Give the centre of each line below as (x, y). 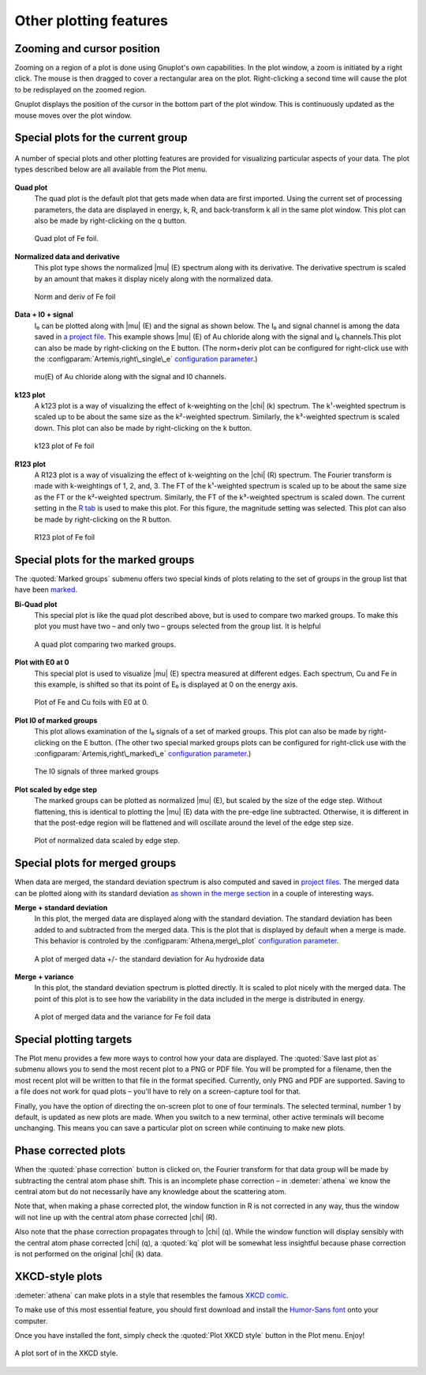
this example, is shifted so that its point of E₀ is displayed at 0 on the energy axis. (166, 684)
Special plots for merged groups (95, 863)
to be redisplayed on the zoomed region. (80, 89)
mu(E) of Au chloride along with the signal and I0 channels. (130, 377)
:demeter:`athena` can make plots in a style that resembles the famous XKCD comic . (151, 1295)
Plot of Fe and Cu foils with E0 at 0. (92, 703)
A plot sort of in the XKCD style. (66, 1353)
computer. (31, 1320)
